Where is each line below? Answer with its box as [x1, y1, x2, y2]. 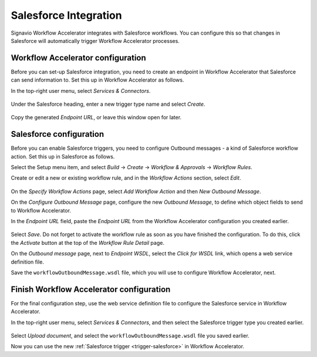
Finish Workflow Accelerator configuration [11, 284, 171, 294]
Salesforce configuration [11, 129, 104, 139]
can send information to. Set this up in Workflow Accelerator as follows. [11, 76, 184, 83]
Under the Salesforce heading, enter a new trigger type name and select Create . [11, 100, 205, 108]
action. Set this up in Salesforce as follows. [11, 153, 115, 160]
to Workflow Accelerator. [11, 207, 72, 214]
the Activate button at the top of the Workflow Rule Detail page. [11, 239, 164, 246]
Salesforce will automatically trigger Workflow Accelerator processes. [11, 37, 180, 44]
